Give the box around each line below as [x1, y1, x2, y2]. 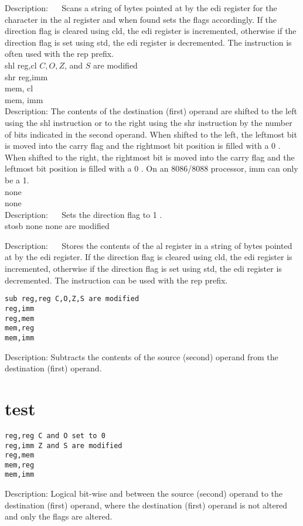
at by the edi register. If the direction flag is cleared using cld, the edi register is [5, 251, 292, 263]
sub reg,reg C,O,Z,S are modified [5, 295, 139, 303]
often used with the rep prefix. [5, 47, 114, 60]
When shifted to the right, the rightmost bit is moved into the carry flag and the [5, 151, 295, 163]
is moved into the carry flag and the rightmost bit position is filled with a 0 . [5, 139, 281, 152]
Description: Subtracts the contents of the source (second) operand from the [5, 350, 278, 363]
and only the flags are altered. [5, 510, 113, 522]
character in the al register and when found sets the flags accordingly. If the [5, 13, 277, 25]
